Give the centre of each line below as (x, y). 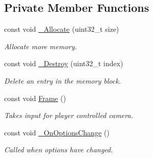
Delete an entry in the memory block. (63, 80)
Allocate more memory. (41, 46)
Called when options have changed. (59, 150)
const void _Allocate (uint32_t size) (62, 29)
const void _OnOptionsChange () (57, 132)
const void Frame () (35, 98)
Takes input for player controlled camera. (69, 115)
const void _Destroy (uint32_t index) (64, 63)
